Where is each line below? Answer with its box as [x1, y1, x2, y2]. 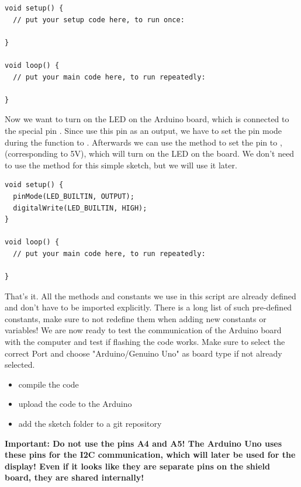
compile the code [18, 378, 79, 390]
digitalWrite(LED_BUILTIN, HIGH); [13, 203, 147, 212]
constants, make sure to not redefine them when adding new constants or [5, 312, 267, 324]
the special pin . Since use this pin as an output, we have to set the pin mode [5, 124, 282, 136]
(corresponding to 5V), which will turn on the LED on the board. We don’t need [5, 147, 295, 160]
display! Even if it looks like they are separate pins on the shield [5, 460, 270, 472]
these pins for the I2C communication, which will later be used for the [5, 448, 296, 461]
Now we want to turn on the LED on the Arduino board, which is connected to [5, 113, 289, 125]
